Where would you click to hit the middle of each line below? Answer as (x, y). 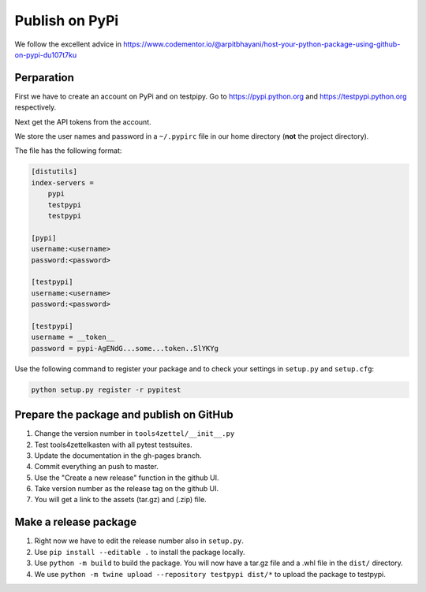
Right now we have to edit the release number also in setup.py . (139, 541)
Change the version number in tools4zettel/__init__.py (135, 434)
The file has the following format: (68, 151)
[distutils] (54, 172)
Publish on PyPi (67, 20)
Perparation (45, 78)
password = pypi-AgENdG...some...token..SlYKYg (125, 348)
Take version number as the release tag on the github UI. (127, 489)
